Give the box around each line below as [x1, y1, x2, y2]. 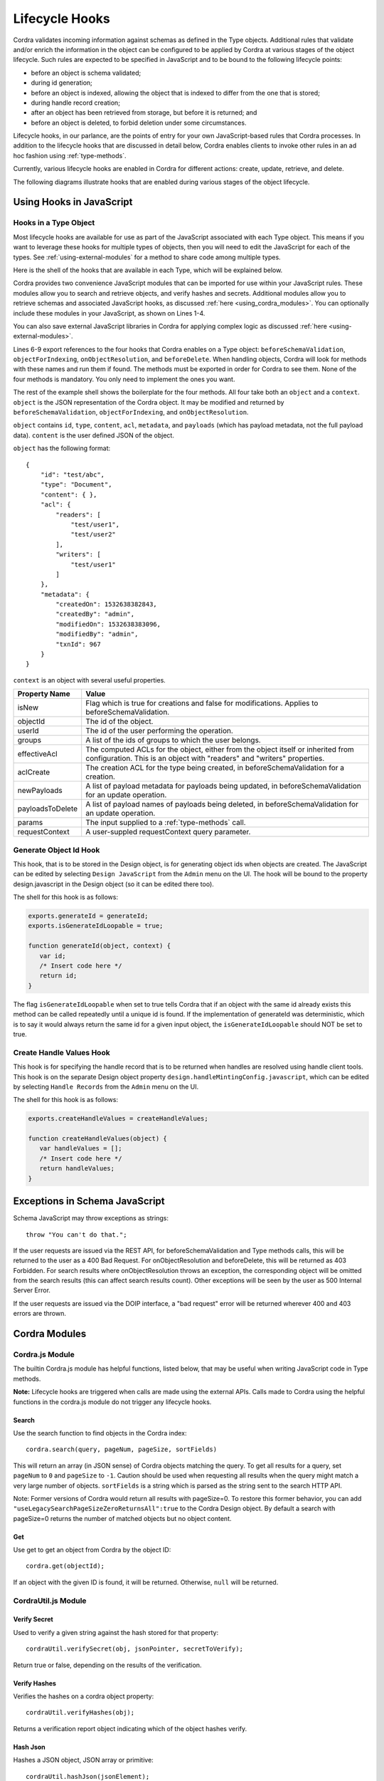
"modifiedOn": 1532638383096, [55, 620, 161, 628]
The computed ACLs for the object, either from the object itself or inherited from [85, 744, 355, 754]
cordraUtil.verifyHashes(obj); [26, 1708, 135, 1717]
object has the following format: [13, 444, 111, 452]
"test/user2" [70, 531, 117, 539]
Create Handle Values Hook [13, 1047, 110, 1057]
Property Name [17, 689, 70, 699]
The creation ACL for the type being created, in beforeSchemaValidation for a [85, 763, 345, 773]
